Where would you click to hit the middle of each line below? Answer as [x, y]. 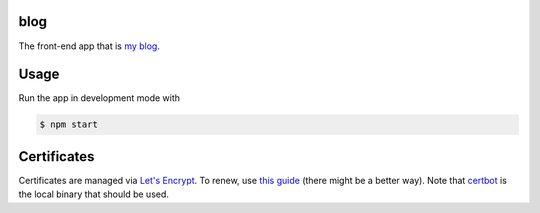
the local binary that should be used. [94, 194]
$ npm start [69, 124]
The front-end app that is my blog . [89, 46]
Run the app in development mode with [99, 98]
